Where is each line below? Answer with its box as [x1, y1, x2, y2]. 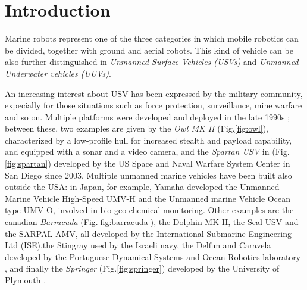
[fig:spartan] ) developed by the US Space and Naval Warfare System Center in [5, 157, 290, 170]
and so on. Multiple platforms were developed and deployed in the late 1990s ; [5, 110, 290, 123]
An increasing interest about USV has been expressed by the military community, [5, 87, 303, 99]
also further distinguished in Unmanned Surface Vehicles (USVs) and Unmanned [5, 55, 299, 68]
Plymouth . [5, 274, 46, 286]
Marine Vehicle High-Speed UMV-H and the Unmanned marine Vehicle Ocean [5, 192, 290, 204]
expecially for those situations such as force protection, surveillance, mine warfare [5, 99, 302, 111]
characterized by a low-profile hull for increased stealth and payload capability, [5, 133, 292, 146]
